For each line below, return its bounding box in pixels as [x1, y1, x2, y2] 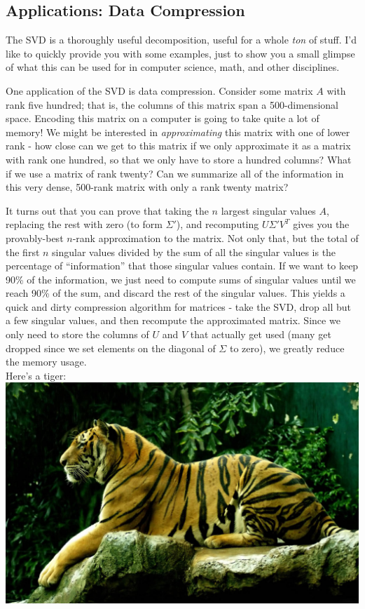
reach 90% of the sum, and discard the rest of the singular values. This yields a [6, 286, 345, 300]
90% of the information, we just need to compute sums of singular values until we [6, 272, 356, 286]
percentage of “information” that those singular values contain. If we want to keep [6, 258, 359, 273]
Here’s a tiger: [6, 368, 67, 382]
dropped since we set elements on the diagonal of [6, 340, 216, 355]
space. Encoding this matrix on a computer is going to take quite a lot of [6, 111, 319, 126]
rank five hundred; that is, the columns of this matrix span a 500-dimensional [6, 97, 338, 112]
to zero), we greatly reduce [229, 340, 345, 355]
